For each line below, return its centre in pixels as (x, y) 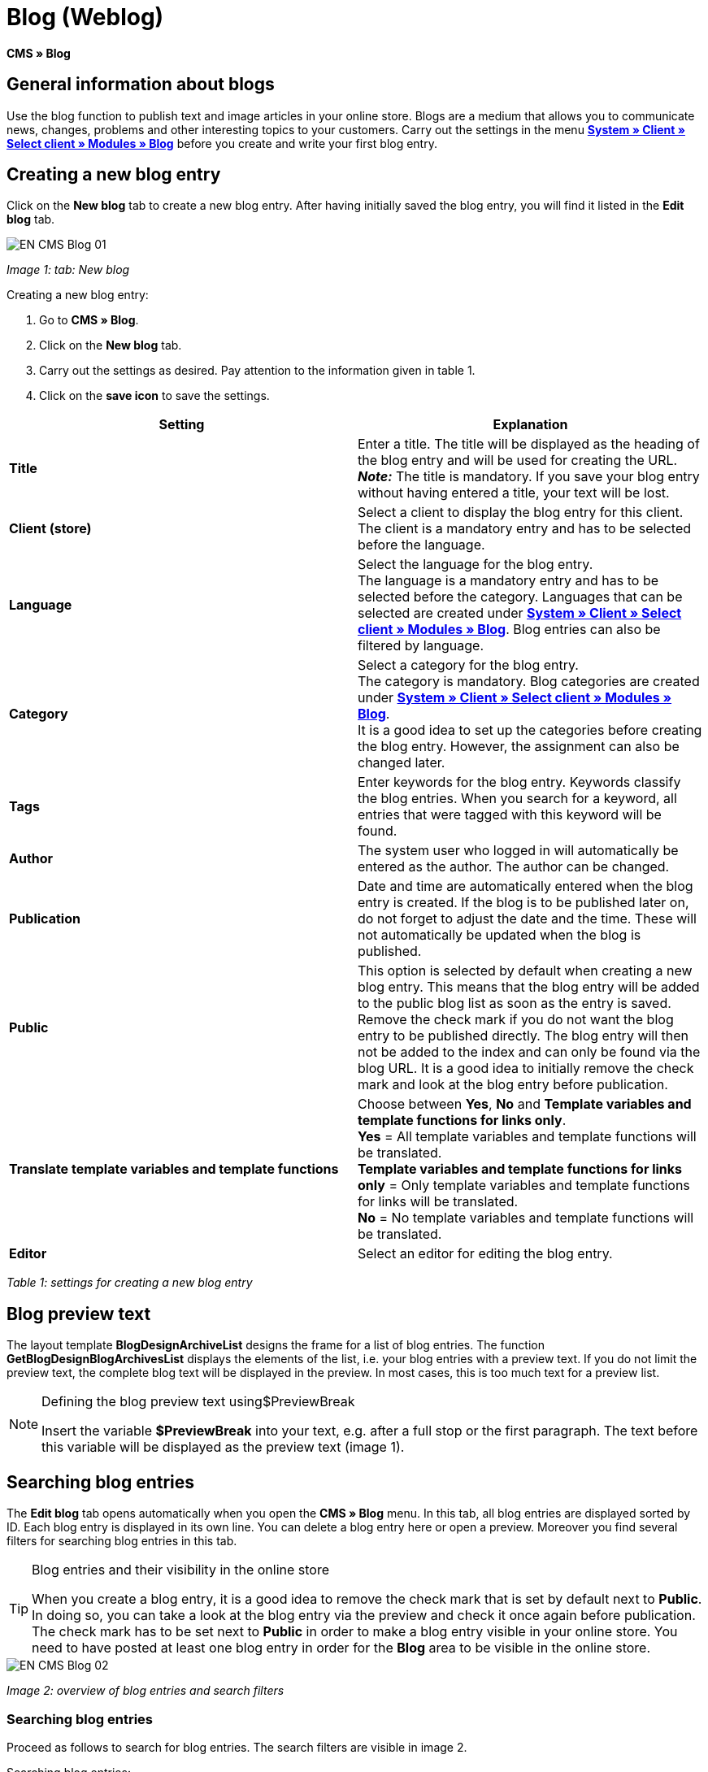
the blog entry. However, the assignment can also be (519, 747)
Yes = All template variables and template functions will (527, 1137)
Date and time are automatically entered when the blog (526, 886)
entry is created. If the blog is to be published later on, (523, 903)
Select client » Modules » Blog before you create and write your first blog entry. (222, 143)
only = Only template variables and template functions (524, 1186)
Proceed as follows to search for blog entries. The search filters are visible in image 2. (237, 1747)
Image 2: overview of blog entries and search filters (146, 1691)
